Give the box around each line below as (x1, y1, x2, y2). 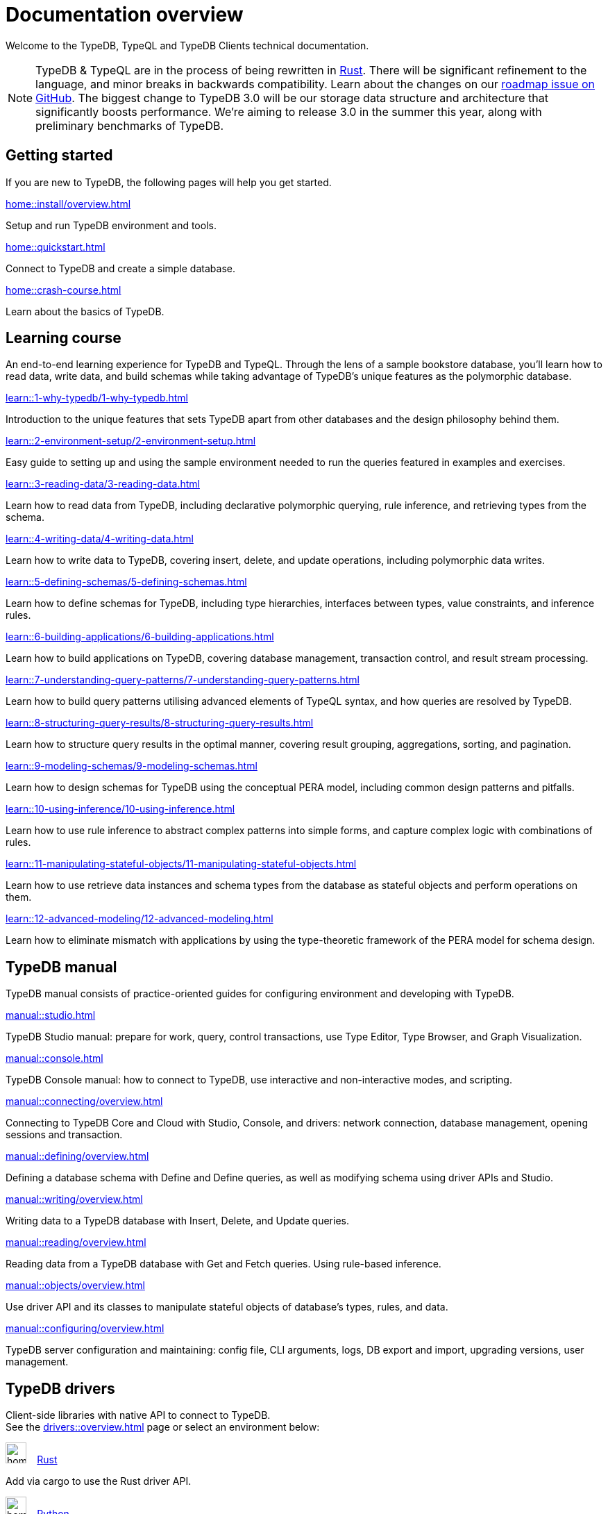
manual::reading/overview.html (6, 1236, 146, 1249)
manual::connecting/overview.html (6, 1095, 163, 1108)
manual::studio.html (6, 1009, 96, 1022)
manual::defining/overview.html (6, 1150, 149, 1163)
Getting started (6, 147, 113, 165)
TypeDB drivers (6, 1379, 115, 1397)
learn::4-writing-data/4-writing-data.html (6, 533, 194, 545)
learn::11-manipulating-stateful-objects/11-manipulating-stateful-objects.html (6, 858, 357, 870)
